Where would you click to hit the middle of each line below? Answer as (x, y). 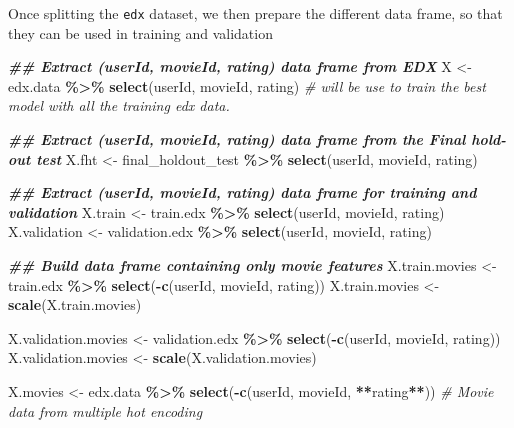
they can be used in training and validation (140, 32)
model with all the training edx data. (119, 105)
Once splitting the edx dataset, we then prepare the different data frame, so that (255, 13)
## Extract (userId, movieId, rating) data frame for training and (242, 192)
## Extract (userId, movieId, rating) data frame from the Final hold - (257, 139)
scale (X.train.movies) (75, 304)
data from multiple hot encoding (105, 410)
